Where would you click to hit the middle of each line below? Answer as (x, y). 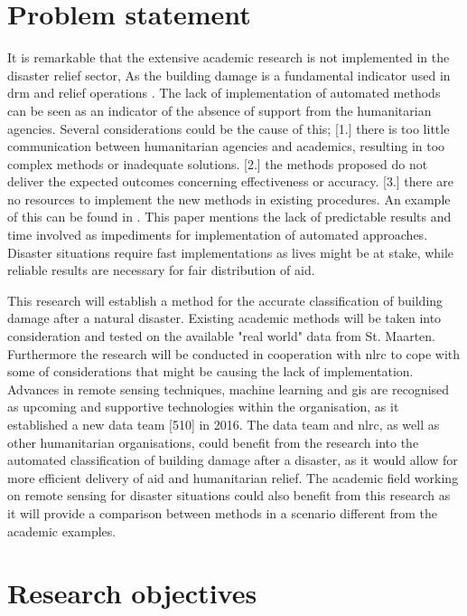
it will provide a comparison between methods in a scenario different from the (223, 512)
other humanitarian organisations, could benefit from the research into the (213, 442)
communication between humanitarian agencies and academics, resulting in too (226, 146)
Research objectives (132, 593)
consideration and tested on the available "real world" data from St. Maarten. (222, 336)
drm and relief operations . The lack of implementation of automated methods (224, 93)
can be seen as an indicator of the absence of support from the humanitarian (219, 110)
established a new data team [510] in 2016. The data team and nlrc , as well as (224, 424)
